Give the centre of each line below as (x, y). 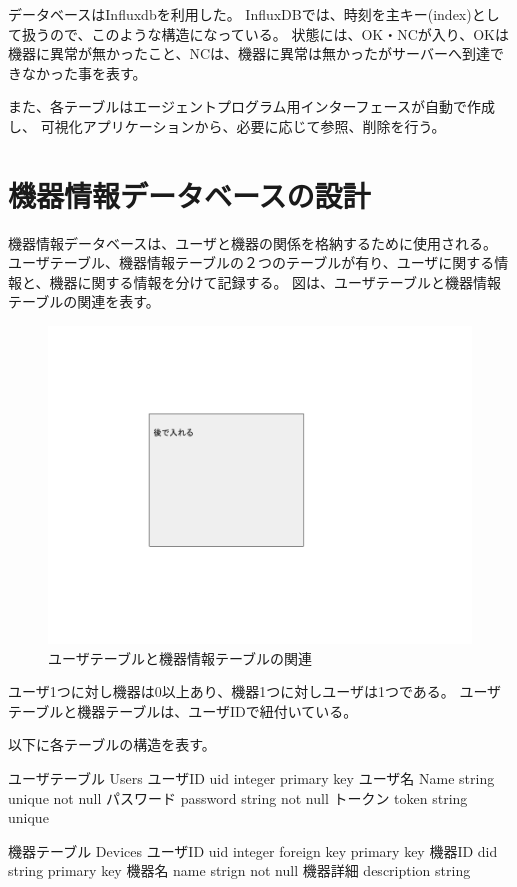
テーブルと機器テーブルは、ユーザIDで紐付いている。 (183, 710)
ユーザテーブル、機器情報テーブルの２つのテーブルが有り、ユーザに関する (251, 262)
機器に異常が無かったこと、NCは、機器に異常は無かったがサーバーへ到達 (249, 53)
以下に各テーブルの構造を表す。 (112, 744)
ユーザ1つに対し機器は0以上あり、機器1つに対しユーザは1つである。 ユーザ (255, 691)
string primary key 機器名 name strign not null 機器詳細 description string (239, 870)
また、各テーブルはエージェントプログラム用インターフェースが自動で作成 (251, 106)
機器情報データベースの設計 (189, 194)
